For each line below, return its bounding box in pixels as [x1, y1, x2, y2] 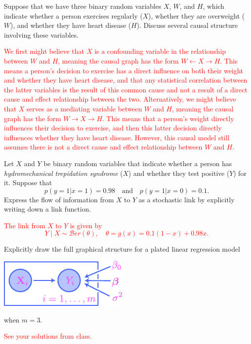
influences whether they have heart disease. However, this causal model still [4, 132, 230, 142]
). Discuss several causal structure [136, 20, 238, 30]
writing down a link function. [4, 204, 91, 214]
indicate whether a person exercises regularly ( [4, 10, 143, 21]
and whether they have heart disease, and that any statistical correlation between [4, 75, 248, 85]
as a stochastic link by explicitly [138, 194, 235, 204]
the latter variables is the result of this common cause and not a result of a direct [4, 84, 248, 94]
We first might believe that [4, 46, 85, 56]
